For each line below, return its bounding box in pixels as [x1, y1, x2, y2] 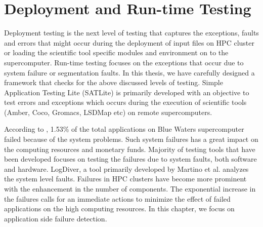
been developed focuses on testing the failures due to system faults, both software [4, 154, 257, 164]
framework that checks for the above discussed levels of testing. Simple [4, 77, 223, 88]
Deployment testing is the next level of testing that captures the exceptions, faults [4, 27, 259, 38]
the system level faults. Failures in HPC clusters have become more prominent [4, 173, 247, 184]
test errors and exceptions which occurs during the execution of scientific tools [4, 97, 247, 107]
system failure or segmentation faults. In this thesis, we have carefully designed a [4, 67, 255, 78]
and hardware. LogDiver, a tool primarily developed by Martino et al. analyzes [4, 163, 249, 174]
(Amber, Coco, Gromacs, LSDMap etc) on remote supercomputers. [4, 106, 212, 117]
